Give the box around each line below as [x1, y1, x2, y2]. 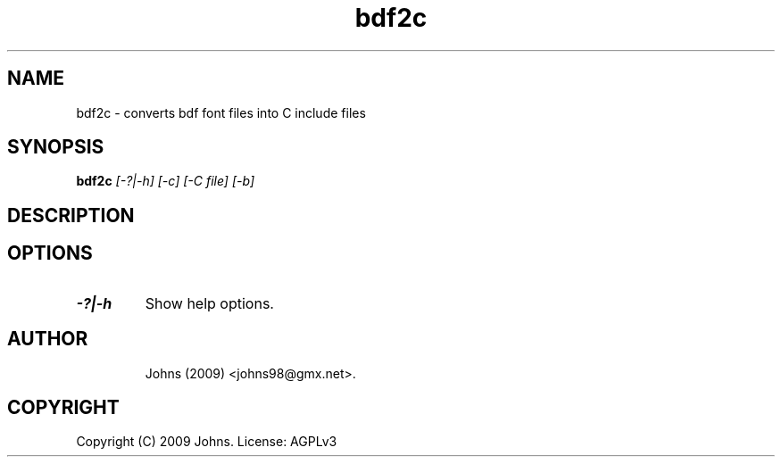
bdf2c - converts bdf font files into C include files [76, 104, 366, 120]
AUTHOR [7, 327, 88, 351]
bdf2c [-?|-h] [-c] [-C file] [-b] [76, 173, 254, 189]
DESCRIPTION [7, 203, 135, 227]
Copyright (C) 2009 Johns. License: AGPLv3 [76, 434, 337, 450]
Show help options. [145, 294, 274, 312]
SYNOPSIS [7, 136, 104, 159]
